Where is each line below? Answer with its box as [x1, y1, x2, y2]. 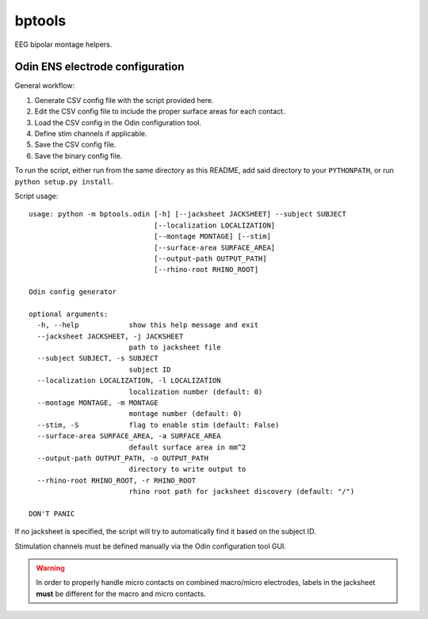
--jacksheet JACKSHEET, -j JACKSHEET [36, 331, 184, 341]
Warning [36, 564, 65, 573]
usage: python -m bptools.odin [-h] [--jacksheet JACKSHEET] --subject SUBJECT [29, 210, 346, 219]
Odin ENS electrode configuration [14, 60, 185, 74]
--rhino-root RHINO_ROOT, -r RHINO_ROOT [36, 476, 197, 485]
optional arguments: [29, 309, 109, 319]
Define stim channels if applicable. [34, 129, 147, 139]
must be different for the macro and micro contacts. [36, 589, 206, 598]
